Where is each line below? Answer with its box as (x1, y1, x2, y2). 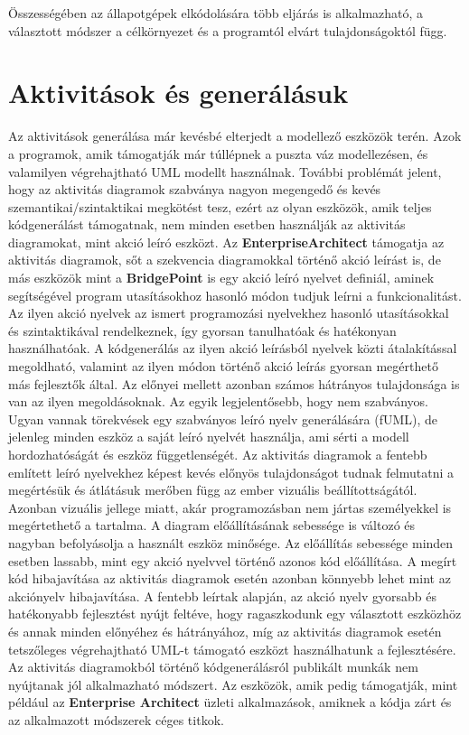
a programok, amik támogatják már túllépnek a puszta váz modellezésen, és (8, 144, 428, 163)
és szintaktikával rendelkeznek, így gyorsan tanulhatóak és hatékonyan (8, 321, 397, 340)
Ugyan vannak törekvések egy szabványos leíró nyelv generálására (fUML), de (8, 409, 438, 428)
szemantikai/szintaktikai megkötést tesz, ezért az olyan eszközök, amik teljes (8, 197, 432, 216)
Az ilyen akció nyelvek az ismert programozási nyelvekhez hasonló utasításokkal (8, 303, 449, 322)
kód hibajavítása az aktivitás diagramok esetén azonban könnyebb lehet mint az (8, 569, 451, 588)
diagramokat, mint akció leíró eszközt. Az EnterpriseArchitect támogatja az (8, 232, 445, 251)
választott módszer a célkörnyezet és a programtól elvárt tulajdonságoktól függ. (8, 21, 447, 40)
